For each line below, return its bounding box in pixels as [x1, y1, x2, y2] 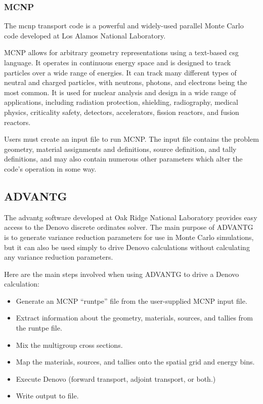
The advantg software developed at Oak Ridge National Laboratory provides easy [4, 212, 257, 222]
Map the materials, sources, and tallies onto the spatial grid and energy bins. [16, 356, 255, 367]
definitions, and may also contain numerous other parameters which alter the [4, 153, 243, 164]
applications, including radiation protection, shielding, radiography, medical [4, 97, 238, 107]
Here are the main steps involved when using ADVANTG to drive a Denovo [4, 268, 239, 279]
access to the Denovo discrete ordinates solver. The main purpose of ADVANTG [4, 222, 253, 232]
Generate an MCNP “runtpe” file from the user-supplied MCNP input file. [16, 295, 247, 306]
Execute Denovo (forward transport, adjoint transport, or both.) [16, 373, 216, 384]
